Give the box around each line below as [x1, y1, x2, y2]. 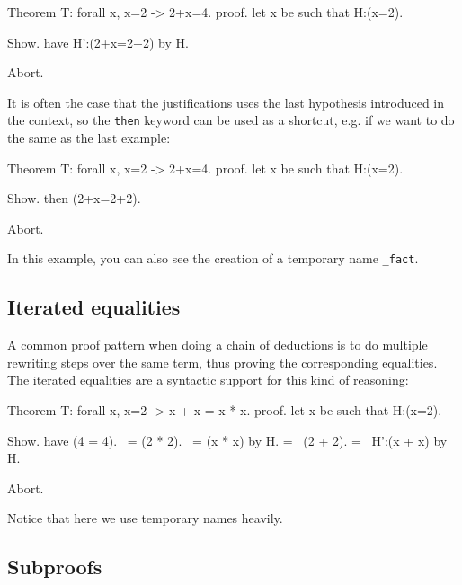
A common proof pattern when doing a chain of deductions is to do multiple [7, 335, 428, 354]
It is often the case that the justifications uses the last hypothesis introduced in [7, 93, 445, 111]
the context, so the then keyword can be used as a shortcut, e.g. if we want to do [7, 111, 455, 129]
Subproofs [7, 553, 102, 581]
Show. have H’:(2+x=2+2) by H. [7, 32, 189, 51]
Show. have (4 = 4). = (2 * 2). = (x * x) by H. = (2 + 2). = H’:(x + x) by [7, 430, 448, 449]
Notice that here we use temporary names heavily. [7, 509, 283, 527]
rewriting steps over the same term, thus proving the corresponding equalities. [7, 352, 438, 371]
